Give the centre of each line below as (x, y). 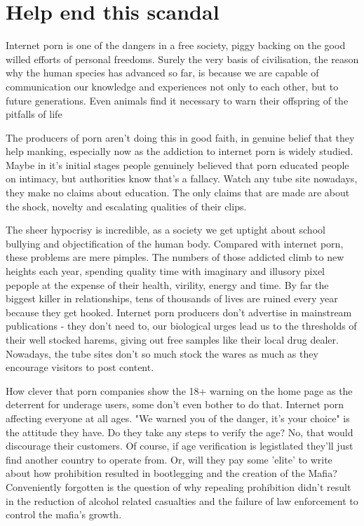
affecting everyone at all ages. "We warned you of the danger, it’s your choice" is (178, 418)
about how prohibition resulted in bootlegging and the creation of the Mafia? (171, 473)
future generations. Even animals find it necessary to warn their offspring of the (177, 100)
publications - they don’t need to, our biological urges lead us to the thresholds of (181, 326)
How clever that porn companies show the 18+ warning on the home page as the (179, 390)
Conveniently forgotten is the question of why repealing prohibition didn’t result (178, 486)
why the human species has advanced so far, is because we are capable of (162, 73)
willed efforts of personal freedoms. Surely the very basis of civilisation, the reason (182, 59)
